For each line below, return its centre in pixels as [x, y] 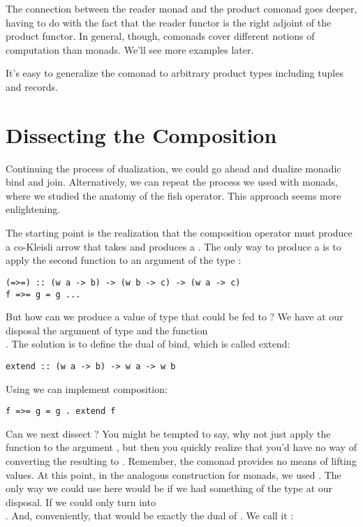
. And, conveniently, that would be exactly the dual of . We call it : [150, 515]
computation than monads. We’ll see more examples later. [130, 49]
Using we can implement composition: [87, 388]
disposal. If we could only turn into [81, 502]
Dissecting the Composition [141, 134]
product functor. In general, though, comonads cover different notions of [160, 36]
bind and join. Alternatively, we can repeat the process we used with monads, [172, 182]
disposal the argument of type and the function [107, 330]
